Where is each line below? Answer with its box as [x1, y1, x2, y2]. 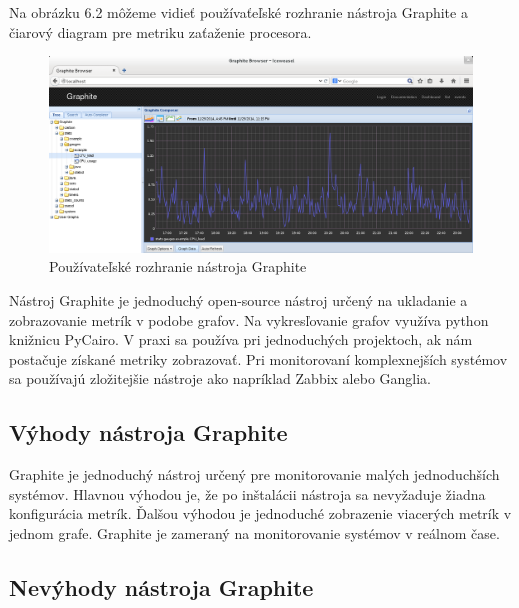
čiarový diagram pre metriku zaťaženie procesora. [9, 21, 312, 42]
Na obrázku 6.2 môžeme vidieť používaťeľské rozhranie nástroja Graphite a [9, 2, 468, 22]
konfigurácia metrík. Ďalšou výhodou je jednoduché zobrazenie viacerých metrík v [9, 503, 512, 524]
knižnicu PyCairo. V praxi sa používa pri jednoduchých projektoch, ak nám [9, 329, 473, 350]
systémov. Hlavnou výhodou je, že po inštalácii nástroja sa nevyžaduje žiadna [9, 483, 486, 504]
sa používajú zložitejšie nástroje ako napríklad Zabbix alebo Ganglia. [9, 368, 432, 389]
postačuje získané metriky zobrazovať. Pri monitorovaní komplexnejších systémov [9, 348, 508, 369]
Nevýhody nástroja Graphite [9, 571, 314, 602]
